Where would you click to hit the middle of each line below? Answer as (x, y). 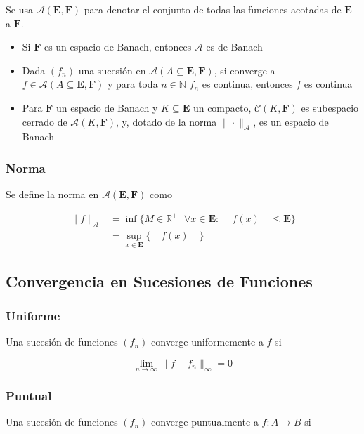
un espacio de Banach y (107, 107)
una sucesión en (112, 70)
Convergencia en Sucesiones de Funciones (159, 281)
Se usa (19, 9)
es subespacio (330, 107)
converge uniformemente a (207, 342)
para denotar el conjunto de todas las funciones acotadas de (213, 9)
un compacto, (222, 107)
